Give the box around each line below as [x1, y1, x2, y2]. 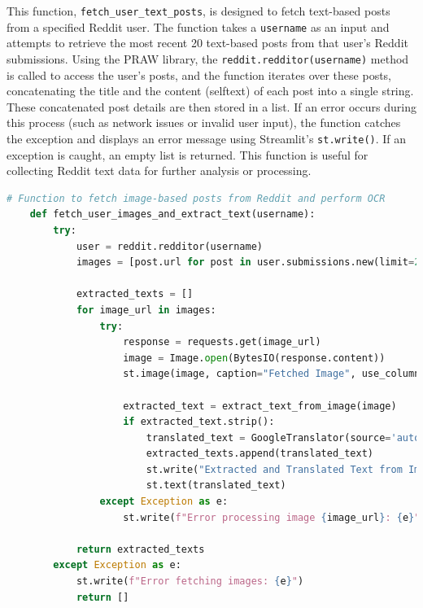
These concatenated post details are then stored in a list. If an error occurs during [7, 98, 416, 115]
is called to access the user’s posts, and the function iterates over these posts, [7, 66, 392, 83]
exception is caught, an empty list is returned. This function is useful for [7, 146, 368, 163]
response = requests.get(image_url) [123, 336, 321, 348]
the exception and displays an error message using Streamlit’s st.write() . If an [7, 129, 407, 147]
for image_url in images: [76, 304, 216, 316]
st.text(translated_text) [146, 479, 286, 492]
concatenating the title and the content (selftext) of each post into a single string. [7, 82, 414, 99]
